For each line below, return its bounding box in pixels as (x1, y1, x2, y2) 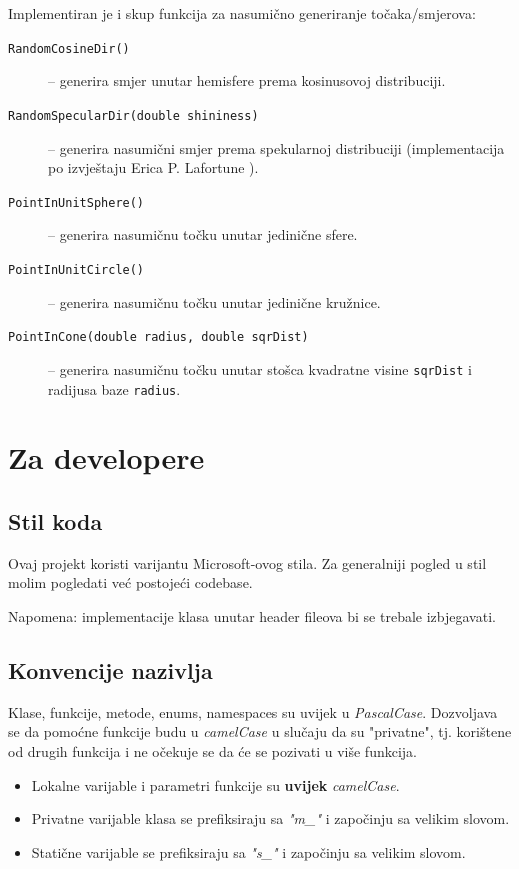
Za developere (8, 437, 205, 478)
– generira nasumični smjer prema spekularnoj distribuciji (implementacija (48, 137, 505, 158)
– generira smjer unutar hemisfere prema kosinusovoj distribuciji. (48, 70, 446, 91)
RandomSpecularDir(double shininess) (8, 108, 259, 123)
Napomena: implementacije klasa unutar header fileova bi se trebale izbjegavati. (8, 605, 496, 626)
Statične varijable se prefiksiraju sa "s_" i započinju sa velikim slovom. (31, 841, 466, 862)
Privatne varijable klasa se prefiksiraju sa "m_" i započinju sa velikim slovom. (31, 808, 510, 829)
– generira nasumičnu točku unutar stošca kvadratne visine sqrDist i (48, 358, 472, 379)
